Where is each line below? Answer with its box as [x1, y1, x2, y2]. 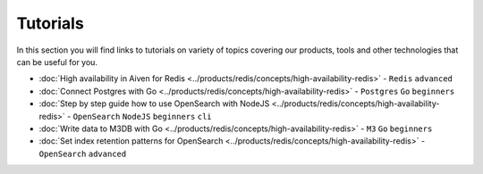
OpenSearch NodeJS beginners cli [72, 112, 212, 121]
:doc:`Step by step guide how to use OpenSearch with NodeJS [38, 98, 270, 109]
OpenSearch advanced [38, 148, 127, 159]
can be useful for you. [16, 56, 98, 67]
